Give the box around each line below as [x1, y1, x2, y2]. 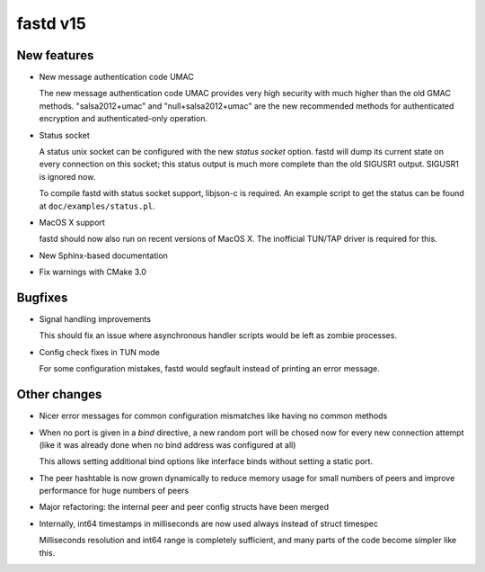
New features [16, 48, 94, 63]
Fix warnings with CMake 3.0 [39, 266, 147, 278]
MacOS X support [39, 217, 105, 228]
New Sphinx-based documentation [39, 250, 168, 261]
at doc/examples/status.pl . [39, 201, 155, 211]
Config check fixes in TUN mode [39, 346, 161, 357]
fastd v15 [16, 13, 87, 33]
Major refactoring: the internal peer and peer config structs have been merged [39, 502, 330, 513]
